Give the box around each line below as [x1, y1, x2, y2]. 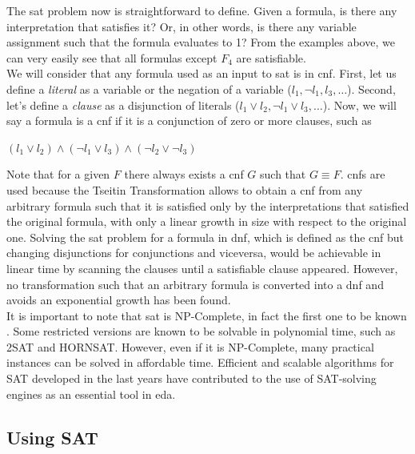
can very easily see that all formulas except [6, 49, 217, 66]
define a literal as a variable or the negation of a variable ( [6, 80, 292, 97]
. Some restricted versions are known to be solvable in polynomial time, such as [6, 323, 396, 339]
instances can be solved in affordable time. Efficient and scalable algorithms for [6, 354, 394, 371]
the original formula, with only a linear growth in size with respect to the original [6, 213, 407, 230]
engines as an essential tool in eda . [6, 385, 176, 402]
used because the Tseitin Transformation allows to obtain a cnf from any [6, 181, 363, 198]
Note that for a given [6, 166, 110, 183]
